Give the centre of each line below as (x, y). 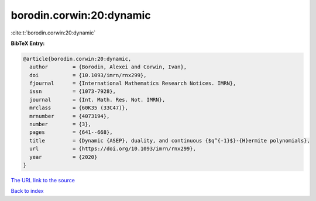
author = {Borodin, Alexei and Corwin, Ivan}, (108, 67)
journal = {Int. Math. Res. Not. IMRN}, (97, 100)
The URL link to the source (43, 180)
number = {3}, (61, 124)
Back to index (27, 191)
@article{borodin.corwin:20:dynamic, (77, 59)
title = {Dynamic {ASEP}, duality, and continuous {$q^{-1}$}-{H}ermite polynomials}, (170, 141)
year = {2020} (63, 157)
